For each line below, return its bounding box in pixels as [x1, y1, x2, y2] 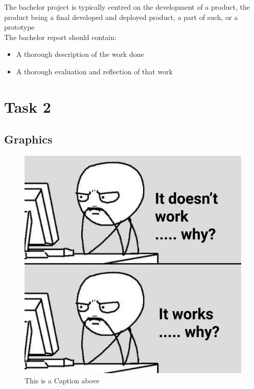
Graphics [4, 131, 53, 147]
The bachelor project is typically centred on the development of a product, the [4, 2, 250, 12]
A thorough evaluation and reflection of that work [16, 66, 173, 76]
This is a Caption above [25, 375, 100, 385]
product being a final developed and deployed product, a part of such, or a [4, 11, 238, 22]
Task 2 [4, 96, 51, 117]
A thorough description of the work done [16, 49, 144, 59]
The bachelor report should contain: [4, 31, 117, 42]
